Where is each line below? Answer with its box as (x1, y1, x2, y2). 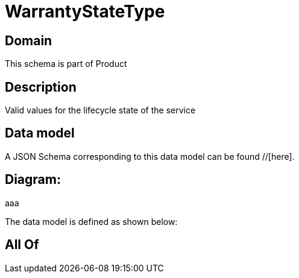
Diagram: (5, 172, 61, 188)
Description (5, 79, 77, 95)
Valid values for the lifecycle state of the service (5, 105, 196, 116)
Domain (5, 33, 52, 48)
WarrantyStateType (5, 1, 165, 22)
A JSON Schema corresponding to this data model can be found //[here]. (5, 151, 295, 162)
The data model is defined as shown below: (5, 216, 178, 227)
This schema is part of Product (5, 58, 127, 69)
